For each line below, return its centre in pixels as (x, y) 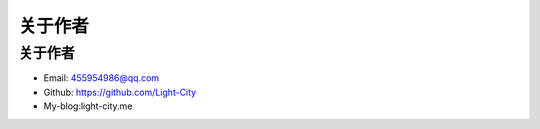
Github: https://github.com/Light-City (120, 92)
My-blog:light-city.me (88, 106)
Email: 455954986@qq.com (101, 78)
